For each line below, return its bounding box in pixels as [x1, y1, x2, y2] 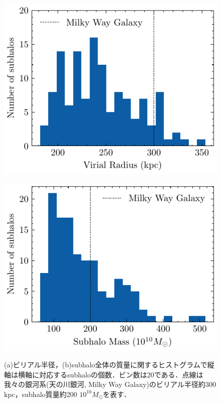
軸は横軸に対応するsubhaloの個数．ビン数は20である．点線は [4, 369, 203, 379]
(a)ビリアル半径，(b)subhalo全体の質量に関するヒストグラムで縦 [4, 359, 214, 370]
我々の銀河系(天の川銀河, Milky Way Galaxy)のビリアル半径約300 [4, 379, 216, 389]
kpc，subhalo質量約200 [4, 388, 77, 399]
